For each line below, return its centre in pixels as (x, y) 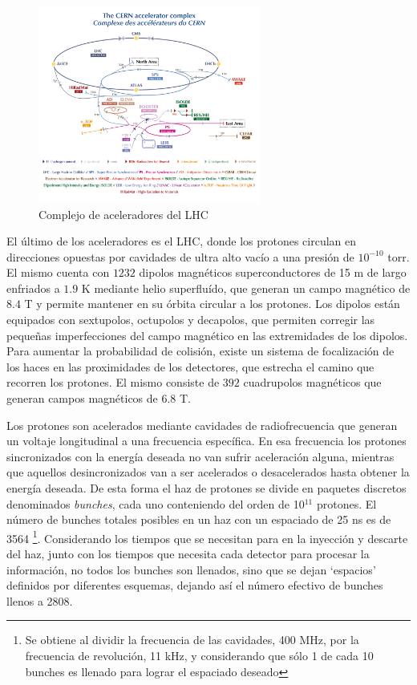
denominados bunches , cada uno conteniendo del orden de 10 (156, 503)
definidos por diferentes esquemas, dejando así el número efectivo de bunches (195, 585)
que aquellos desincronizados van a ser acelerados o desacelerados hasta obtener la (208, 472)
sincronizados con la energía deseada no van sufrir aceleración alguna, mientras (200, 456)
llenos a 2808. (40, 600)
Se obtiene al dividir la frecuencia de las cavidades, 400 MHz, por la (192, 640)
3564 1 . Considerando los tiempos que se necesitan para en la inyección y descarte (207, 537)
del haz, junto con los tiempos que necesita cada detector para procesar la (188, 554)
